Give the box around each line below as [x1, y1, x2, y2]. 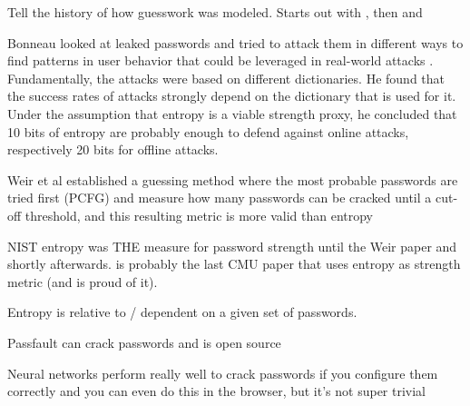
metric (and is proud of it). [7, 272, 158, 291]
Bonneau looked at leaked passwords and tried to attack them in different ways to [7, 33, 464, 52]
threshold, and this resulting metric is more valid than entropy [24, 205, 374, 224]
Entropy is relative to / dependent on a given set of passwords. [7, 302, 357, 322]
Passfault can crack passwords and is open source [7, 332, 281, 352]
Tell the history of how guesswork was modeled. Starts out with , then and [7, 3, 423, 21]
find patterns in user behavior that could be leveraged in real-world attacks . [7, 51, 434, 70]
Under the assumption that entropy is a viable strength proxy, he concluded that [7, 104, 457, 123]
